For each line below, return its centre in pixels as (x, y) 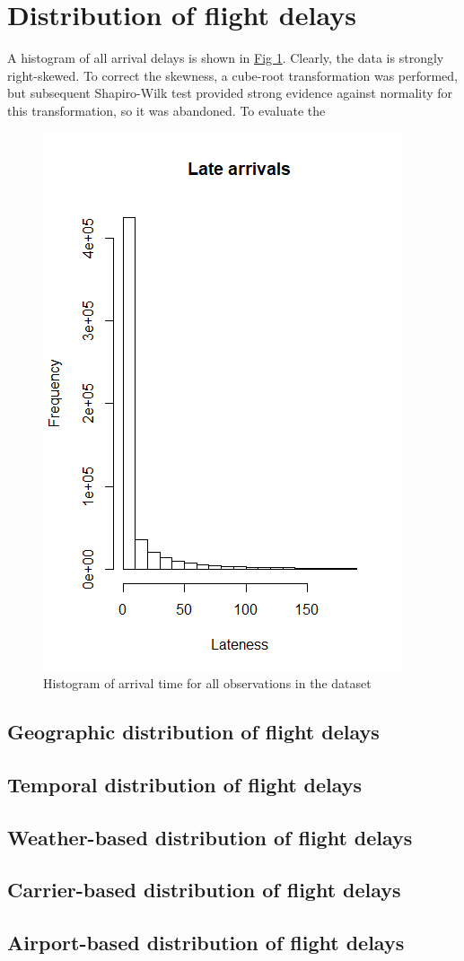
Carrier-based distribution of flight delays (204, 890)
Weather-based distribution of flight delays (210, 837)
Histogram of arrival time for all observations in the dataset (207, 683)
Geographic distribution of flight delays (193, 732)
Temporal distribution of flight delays (185, 784)
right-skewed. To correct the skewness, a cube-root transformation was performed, (233, 75)
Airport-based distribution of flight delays (206, 943)
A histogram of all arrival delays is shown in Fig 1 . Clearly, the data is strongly (226, 58)
